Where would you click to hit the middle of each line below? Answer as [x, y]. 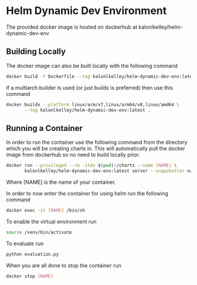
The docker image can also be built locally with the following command [92, 66]
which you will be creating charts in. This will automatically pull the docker [96, 149]
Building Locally [36, 52]
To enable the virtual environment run [51, 221]
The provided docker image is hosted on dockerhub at [72, 27]
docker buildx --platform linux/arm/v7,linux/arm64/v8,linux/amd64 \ [93, 104]
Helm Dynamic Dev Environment [86, 11]
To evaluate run [25, 243]
